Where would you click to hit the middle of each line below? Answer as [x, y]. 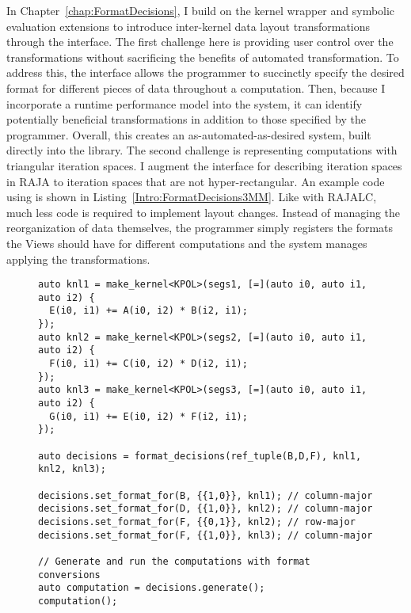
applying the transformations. [78, 259]
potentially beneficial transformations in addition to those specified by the [186, 119]
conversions [69, 575]
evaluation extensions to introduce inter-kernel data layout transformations [188, 26]
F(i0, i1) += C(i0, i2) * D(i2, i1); [148, 364]
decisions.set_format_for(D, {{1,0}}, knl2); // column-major [205, 509]
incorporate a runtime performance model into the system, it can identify [185, 103]
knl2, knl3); [72, 469]
